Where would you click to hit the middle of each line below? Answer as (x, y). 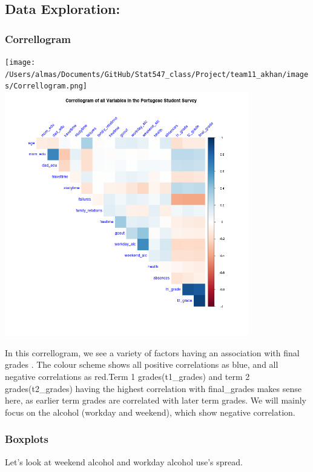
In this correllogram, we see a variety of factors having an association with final (152, 352)
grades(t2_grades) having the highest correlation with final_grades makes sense (153, 388)
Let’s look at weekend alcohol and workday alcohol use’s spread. (124, 461)
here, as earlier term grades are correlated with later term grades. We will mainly (156, 400)
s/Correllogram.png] (46, 86)
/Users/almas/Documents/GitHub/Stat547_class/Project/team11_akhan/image (157, 74)
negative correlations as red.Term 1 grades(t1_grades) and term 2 (127, 376)
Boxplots (27, 439)
